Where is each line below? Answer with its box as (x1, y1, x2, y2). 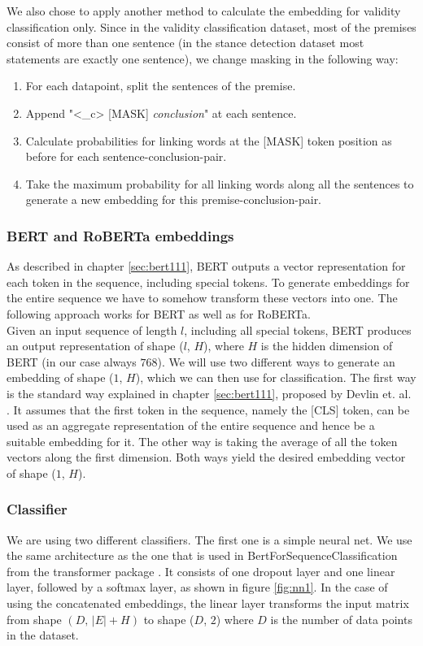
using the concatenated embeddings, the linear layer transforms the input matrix (7, 595, 409, 612)
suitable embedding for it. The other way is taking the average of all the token (7, 432, 398, 449)
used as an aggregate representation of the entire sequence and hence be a (7, 417, 375, 434)
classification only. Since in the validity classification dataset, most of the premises (7, 18, 416, 35)
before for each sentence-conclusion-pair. (25, 148, 227, 165)
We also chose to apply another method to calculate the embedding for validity (7, 2, 401, 19)
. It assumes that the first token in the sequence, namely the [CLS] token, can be (7, 401, 410, 418)
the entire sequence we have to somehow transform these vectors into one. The (7, 289, 398, 306)
